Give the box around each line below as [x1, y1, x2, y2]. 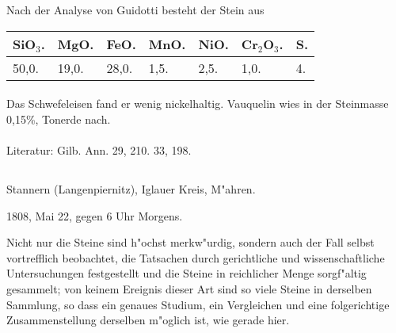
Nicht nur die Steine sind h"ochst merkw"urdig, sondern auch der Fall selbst [6, 234, 375, 251]
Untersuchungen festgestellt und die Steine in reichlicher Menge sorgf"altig [6, 265, 367, 281]
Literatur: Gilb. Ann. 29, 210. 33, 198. [6, 141, 192, 158]
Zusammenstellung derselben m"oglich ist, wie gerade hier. [6, 312, 290, 328]
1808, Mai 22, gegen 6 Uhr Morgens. [6, 207, 183, 224]
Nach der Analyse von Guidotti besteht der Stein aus [6, 2, 265, 17]
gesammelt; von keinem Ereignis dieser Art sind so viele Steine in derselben [6, 280, 372, 297]
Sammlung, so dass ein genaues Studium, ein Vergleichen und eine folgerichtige [6, 296, 390, 312]
